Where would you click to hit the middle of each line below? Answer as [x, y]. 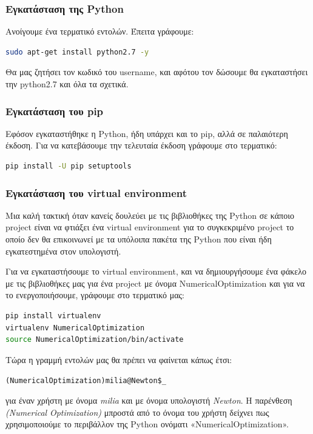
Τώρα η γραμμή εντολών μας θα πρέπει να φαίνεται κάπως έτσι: [119, 359]
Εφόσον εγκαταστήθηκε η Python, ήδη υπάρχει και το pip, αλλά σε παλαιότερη [147, 133]
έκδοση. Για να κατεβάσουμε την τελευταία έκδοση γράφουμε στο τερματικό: [141, 145]
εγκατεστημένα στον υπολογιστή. [63, 251]
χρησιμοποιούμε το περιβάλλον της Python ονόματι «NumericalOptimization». [147, 424]
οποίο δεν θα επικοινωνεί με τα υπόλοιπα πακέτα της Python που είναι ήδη [139, 239]
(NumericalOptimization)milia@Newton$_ [86, 381]
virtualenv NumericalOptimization [75, 328]
